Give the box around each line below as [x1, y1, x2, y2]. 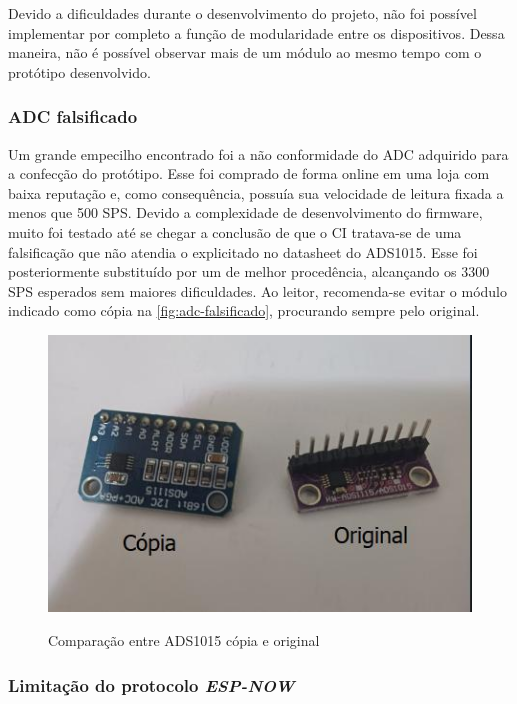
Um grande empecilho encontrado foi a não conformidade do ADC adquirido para [8, 143, 509, 164]
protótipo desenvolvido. [8, 61, 151, 82]
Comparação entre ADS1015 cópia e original [48, 630, 320, 651]
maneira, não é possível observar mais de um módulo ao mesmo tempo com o [8, 42, 482, 63]
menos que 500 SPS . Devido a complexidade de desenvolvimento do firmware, [8, 202, 483, 223]
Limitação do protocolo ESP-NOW [8, 672, 295, 697]
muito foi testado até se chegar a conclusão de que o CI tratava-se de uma [8, 221, 462, 242]
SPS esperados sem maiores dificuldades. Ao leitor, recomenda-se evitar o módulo [8, 280, 507, 301]
